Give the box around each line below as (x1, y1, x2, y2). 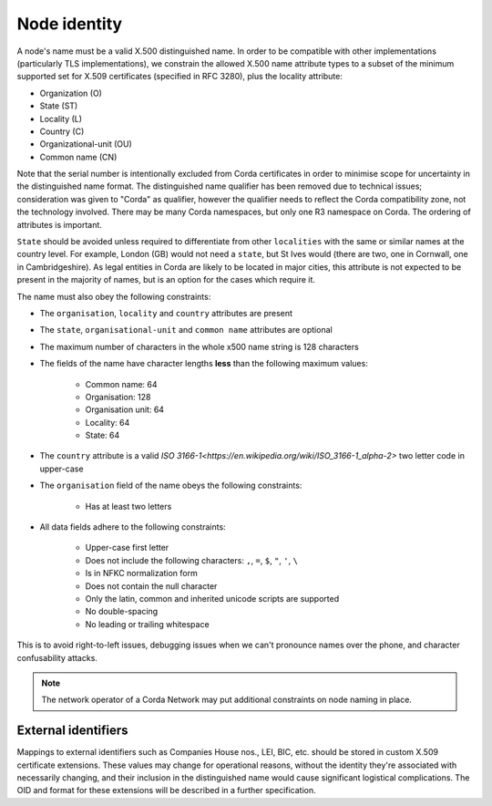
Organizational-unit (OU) (39, 139, 132, 150)
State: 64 (85, 429, 120, 441)
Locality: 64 (85, 417, 130, 428)
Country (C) (39, 126, 85, 137)
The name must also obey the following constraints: (16, 291, 211, 302)
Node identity (16, 14, 123, 34)
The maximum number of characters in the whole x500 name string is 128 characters (39, 341, 359, 352)
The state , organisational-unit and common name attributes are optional (39, 325, 333, 336)
